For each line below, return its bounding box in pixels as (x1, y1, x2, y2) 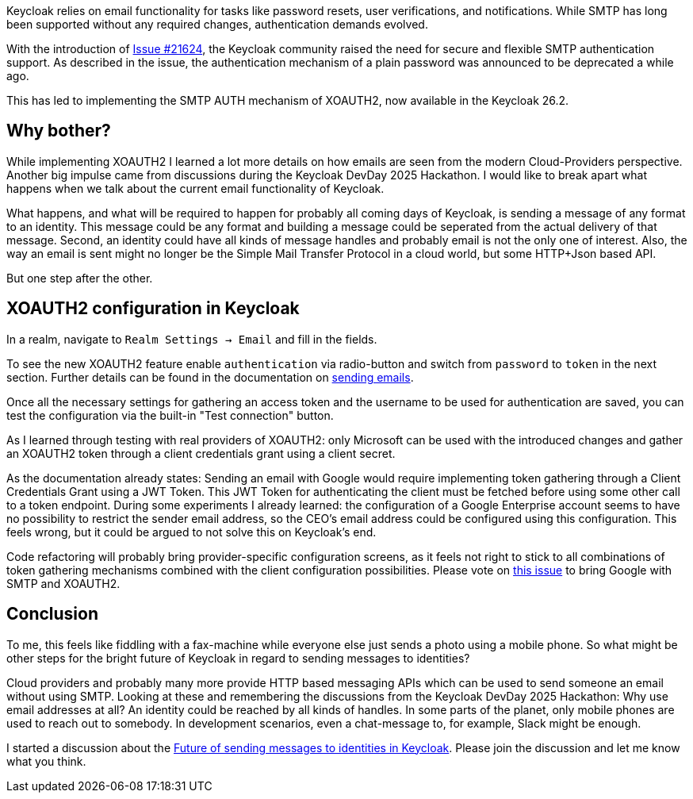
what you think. (6, 754, 86, 768)
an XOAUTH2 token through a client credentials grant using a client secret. (6, 446, 396, 460)
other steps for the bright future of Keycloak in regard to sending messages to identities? (6, 651, 470, 665)
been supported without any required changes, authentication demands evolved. (6, 17, 428, 31)
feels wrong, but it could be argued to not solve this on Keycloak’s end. (6, 524, 377, 539)
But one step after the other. (6, 271, 153, 285)
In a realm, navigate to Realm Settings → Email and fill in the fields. (6, 332, 377, 346)
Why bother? (6, 121, 111, 141)
